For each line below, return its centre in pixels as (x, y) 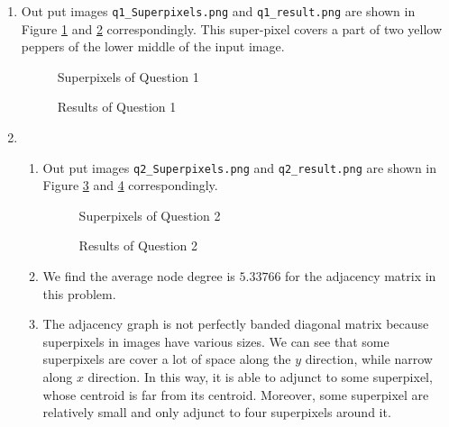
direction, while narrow (369, 359)
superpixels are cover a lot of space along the (167, 359)
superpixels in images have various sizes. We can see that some (216, 341)
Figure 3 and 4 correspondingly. (130, 185)
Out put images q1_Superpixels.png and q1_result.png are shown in (218, 11)
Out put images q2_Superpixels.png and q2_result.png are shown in (240, 167)
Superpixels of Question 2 (150, 215)
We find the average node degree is (139, 276)
